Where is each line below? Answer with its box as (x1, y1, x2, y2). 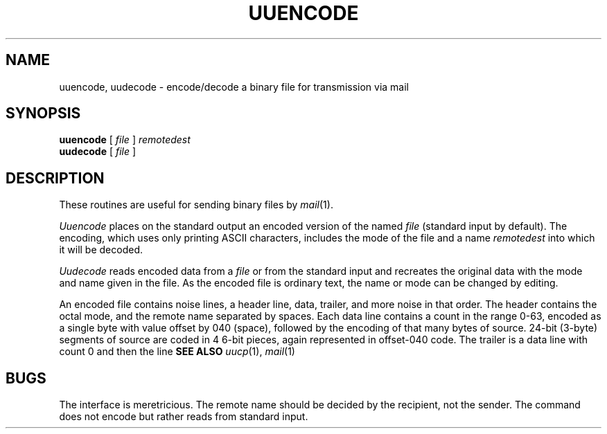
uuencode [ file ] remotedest (59, 134, 191, 146)
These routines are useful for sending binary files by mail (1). (59, 199, 333, 211)
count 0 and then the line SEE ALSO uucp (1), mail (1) (59, 345, 295, 358)
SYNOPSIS (6, 105, 81, 123)
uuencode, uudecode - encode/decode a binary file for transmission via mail (59, 80, 410, 93)
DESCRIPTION (6, 169, 105, 187)
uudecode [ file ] (59, 145, 137, 158)
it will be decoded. (59, 244, 143, 256)
